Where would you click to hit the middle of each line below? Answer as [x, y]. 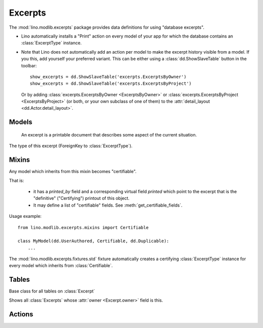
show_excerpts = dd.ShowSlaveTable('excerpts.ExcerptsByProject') [111, 84]
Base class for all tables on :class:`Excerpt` [52, 291]
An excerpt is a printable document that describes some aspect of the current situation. [109, 135]
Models [21, 122]
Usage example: [25, 216]
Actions [21, 314]
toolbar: [29, 65]
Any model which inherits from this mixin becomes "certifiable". [73, 172]
